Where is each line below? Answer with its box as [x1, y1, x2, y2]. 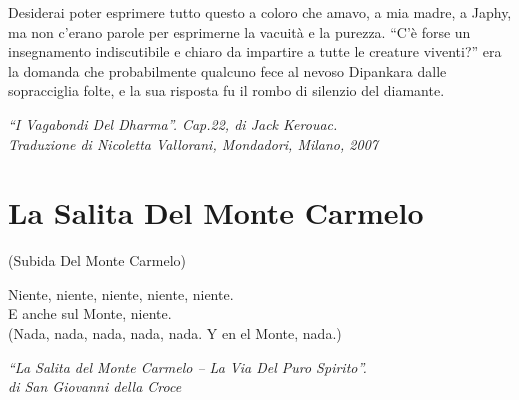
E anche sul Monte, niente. [8, 303, 172, 324]
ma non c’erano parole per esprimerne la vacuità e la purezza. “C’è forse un [8, 21, 471, 42]
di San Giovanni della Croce [8, 376, 182, 397]
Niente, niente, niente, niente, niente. [8, 283, 234, 304]
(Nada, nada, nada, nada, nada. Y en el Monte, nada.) [8, 323, 342, 344]
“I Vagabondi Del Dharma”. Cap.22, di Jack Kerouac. [8, 113, 338, 134]
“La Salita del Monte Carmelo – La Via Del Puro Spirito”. [8, 356, 367, 377]
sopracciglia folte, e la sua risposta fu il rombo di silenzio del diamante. [8, 80, 445, 101]
